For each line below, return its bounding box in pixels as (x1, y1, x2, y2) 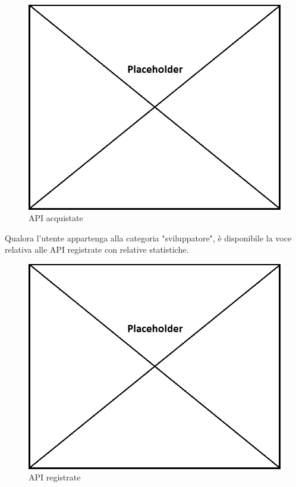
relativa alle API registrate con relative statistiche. (5, 243, 189, 256)
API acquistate (29, 212, 83, 224)
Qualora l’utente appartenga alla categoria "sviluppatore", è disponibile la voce (5, 231, 292, 244)
